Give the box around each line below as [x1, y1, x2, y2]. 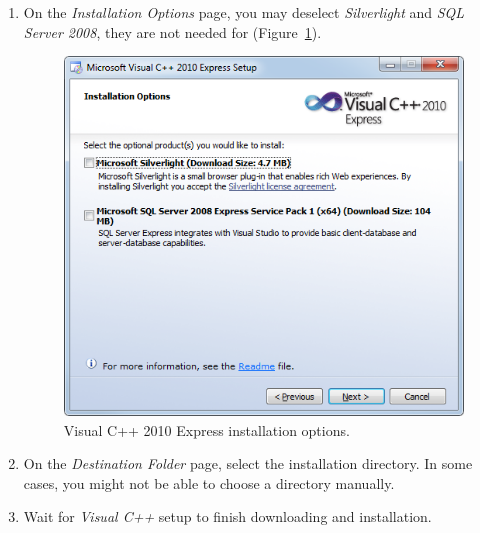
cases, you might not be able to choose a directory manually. [23, 472, 395, 493]
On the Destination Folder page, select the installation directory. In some [23, 453, 473, 474]
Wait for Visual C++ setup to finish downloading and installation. [23, 506, 432, 527]
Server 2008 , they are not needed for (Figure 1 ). [23, 21, 322, 42]
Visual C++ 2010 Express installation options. [63, 419, 350, 440]
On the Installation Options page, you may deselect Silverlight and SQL [23, 2, 465, 22]
